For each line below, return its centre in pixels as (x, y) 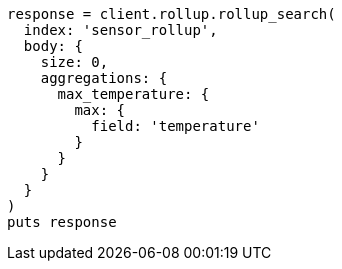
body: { (53, 46)
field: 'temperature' (175, 126)
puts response (62, 222)
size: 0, (74, 62)
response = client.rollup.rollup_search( (171, 14)
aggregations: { (104, 78)
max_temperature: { (133, 94)
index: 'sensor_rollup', (120, 30)
